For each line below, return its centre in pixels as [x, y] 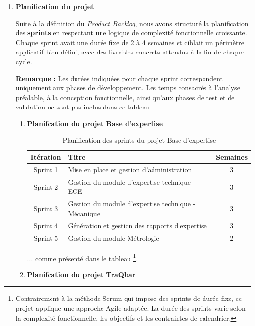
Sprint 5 [46, 237]
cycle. [24, 61]
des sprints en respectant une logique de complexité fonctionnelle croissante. [131, 33]
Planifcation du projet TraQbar [81, 274]
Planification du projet [55, 6]
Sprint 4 [46, 225]
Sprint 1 [46, 169]
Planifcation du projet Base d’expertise [95, 123]
